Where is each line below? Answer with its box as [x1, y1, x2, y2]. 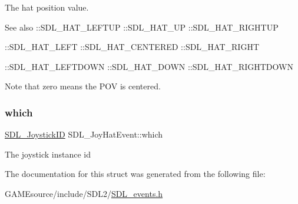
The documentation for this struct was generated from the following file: [5, 168, 266, 180]
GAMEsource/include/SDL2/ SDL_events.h [5, 187, 163, 199]
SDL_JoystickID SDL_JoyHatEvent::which [5, 128, 163, 141]
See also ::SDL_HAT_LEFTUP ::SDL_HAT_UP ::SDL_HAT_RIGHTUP [5, 21, 279, 33]
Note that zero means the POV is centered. [5, 80, 161, 92]
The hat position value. [5, 1, 89, 13]
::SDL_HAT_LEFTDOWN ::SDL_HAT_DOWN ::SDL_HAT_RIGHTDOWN [5, 60, 293, 72]
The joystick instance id [5, 148, 91, 160]
